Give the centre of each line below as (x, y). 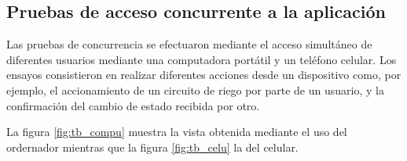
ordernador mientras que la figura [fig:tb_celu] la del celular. (152, 147)
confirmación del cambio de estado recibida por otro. (133, 105)
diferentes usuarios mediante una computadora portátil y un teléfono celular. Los (202, 59)
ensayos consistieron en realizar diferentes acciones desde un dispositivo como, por (204, 75)
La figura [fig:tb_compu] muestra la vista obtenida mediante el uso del (177, 132)
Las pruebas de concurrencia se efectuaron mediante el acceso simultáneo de (189, 44)
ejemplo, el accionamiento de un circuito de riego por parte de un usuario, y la (195, 89)
